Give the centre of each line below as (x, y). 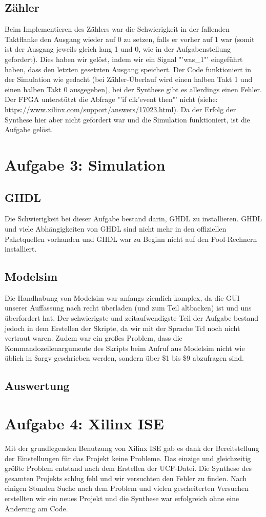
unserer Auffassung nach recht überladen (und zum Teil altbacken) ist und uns (128, 308)
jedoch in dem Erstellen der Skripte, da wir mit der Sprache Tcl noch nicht (122, 328)
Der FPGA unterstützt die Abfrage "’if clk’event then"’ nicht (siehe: (111, 99)
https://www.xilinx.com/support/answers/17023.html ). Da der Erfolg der (120, 109)
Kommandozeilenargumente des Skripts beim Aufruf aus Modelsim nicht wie (125, 348)
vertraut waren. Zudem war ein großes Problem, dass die (94, 338)
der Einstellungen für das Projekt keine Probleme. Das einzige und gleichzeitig (128, 458)
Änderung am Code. (36, 508)
